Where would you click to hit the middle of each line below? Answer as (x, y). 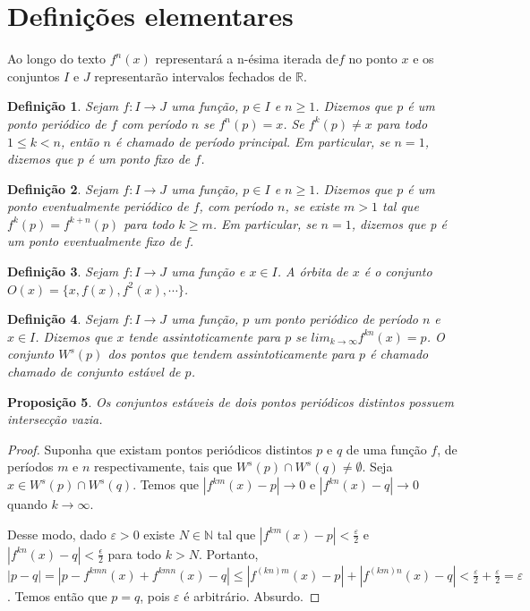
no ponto (373, 59)
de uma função (386, 449)
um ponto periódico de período (336, 319)
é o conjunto (398, 272)
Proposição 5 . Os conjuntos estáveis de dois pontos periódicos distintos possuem (231, 401)
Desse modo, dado (57, 534)
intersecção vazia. (55, 419)
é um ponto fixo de (139, 159)
